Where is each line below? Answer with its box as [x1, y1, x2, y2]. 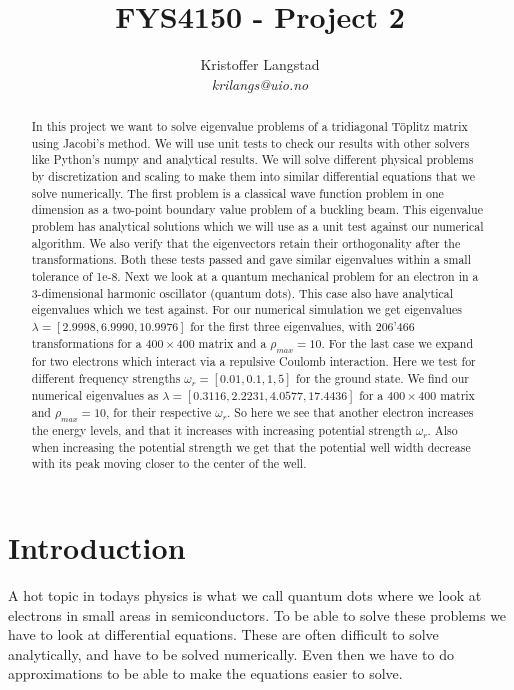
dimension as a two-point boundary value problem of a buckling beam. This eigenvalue [31, 201, 483, 218]
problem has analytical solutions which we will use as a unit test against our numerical [31, 218, 484, 235]
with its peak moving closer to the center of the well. [31, 455, 307, 472]
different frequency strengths [31, 369, 181, 386]
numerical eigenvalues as [31, 386, 159, 403]
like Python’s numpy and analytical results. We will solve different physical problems [31, 151, 474, 168]
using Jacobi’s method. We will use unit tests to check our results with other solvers [31, 134, 470, 151]
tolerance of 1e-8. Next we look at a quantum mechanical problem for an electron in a [31, 268, 479, 285]
